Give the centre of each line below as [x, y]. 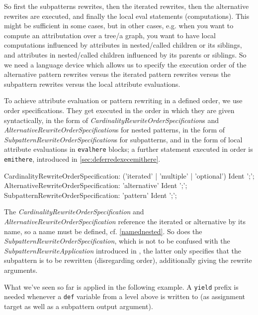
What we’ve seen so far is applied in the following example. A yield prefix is [121, 286]
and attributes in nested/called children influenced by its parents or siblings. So [125, 54]
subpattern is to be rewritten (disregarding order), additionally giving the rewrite [128, 260]
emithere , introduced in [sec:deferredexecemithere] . [82, 158]
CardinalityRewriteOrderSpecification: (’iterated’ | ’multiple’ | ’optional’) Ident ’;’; [129, 175]
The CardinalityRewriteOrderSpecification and [74, 212]
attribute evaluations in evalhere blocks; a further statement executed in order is [129, 149]
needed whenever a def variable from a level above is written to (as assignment [125, 296]
